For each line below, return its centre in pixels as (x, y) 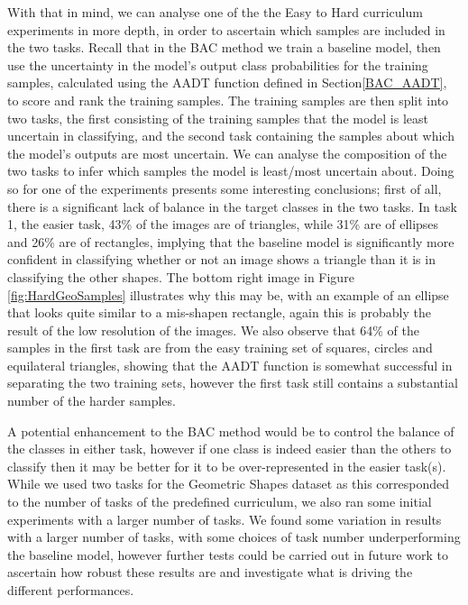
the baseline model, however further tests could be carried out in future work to (228, 554)
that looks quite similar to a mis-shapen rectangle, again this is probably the (219, 312)
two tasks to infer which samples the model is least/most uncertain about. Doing (231, 171)
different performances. (71, 590)
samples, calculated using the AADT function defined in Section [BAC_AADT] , (227, 82)
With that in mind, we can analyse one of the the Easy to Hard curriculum (215, 12)
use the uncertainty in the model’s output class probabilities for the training (218, 64)
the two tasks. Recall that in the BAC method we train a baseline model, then (224, 47)
